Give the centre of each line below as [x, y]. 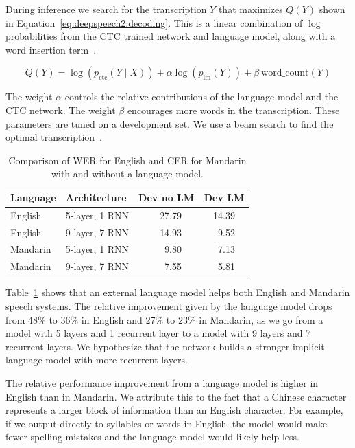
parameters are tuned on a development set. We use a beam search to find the [170, 123]
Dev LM [224, 197]
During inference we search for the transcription [106, 9]
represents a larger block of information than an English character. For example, [174, 410]
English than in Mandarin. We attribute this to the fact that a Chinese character [176, 396]
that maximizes [250, 9]
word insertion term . [51, 49]
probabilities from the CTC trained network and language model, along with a [171, 36]
